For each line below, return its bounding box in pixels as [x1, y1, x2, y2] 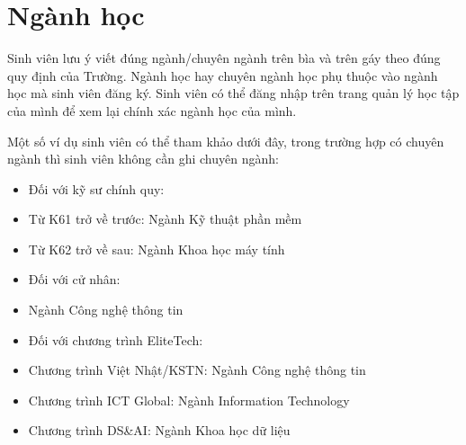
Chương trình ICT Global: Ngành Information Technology [28, 390, 350, 409]
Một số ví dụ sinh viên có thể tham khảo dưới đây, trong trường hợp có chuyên [7, 131, 444, 150]
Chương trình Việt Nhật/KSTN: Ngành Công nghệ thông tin [28, 360, 366, 379]
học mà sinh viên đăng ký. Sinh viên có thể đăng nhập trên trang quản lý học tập [7, 84, 460, 102]
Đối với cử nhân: [28, 270, 121, 289]
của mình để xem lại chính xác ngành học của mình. [7, 101, 297, 120]
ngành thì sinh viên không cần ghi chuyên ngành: [7, 149, 279, 168]
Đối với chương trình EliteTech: [28, 330, 203, 349]
